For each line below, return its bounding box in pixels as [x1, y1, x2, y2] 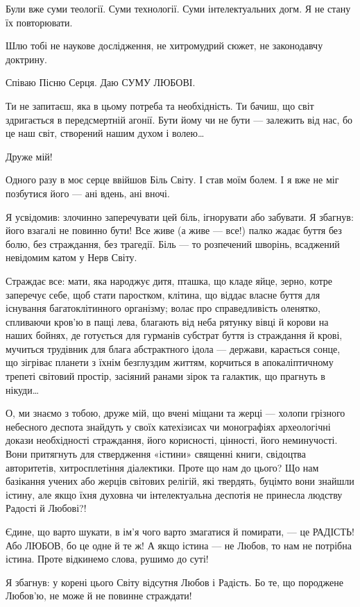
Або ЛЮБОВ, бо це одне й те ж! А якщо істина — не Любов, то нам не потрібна [6, 538, 352, 552]
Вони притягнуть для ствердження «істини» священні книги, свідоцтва [6, 447, 306, 461]
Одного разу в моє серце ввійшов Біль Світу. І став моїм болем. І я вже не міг [6, 172, 339, 187]
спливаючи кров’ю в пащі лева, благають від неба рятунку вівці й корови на [6, 314, 329, 329]
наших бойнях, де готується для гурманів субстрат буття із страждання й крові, [6, 328, 343, 342]
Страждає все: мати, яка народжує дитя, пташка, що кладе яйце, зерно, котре [6, 273, 332, 288]
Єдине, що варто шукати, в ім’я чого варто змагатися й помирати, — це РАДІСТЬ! [6, 524, 354, 538]
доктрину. [6, 51, 47, 66]
